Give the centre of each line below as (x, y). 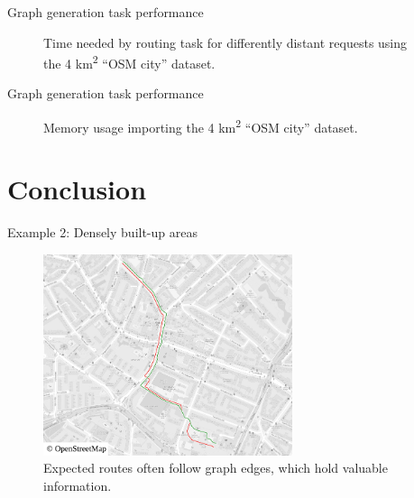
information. (78, 485)
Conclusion (77, 189)
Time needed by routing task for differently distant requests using (225, 42)
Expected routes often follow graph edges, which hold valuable (216, 468)
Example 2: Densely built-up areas (102, 232)
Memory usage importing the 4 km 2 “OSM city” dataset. (201, 126)
